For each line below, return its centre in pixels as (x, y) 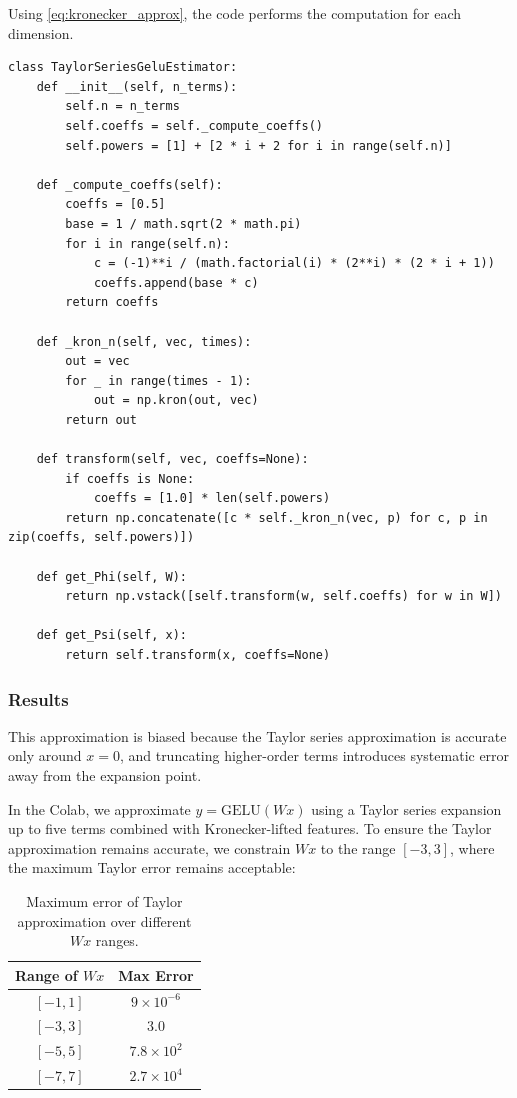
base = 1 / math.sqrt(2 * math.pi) (183, 223)
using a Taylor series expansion (406, 808)
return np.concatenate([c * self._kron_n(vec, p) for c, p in (276, 517)
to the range (358, 847)
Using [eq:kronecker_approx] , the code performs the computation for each (235, 13)
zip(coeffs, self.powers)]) (101, 537)
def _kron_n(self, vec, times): (144, 341)
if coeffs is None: (130, 478)
